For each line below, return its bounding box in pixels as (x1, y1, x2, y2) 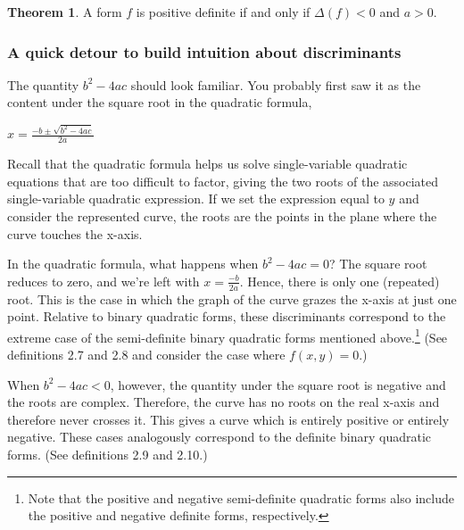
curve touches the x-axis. (7, 224, 143, 243)
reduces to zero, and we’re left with (7, 271, 200, 290)
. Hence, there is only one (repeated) (239, 271, 440, 290)
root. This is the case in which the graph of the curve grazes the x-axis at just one (7, 289, 457, 308)
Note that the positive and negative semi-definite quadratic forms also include (28, 488, 454, 507)
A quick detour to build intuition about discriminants (7, 40, 402, 62)
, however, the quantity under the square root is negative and (110, 375, 446, 393)
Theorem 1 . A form (7, 3, 122, 21)
